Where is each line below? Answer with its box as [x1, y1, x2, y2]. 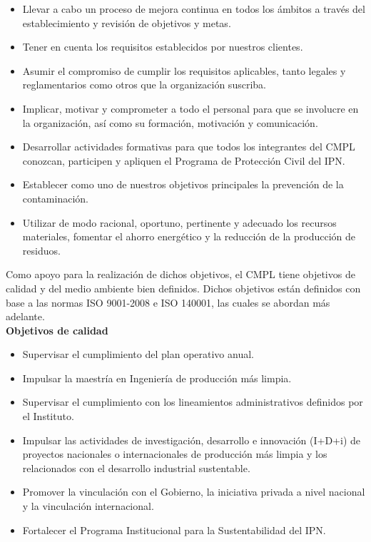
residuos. [22, 242, 61, 257]
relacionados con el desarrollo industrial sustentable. [22, 460, 250, 475]
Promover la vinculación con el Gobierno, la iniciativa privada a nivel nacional [22, 484, 365, 499]
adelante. [6, 309, 45, 324]
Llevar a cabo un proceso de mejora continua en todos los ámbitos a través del [22, 1, 365, 16]
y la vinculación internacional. [22, 498, 154, 513]
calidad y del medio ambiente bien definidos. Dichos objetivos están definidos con [6, 280, 361, 295]
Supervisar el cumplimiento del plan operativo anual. [22, 347, 254, 362]
